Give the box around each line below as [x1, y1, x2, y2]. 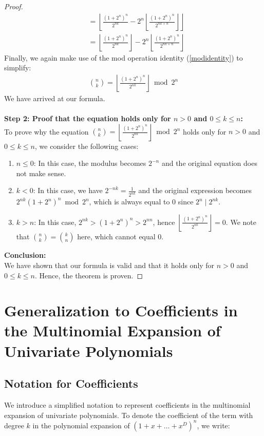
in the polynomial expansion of [32, 420, 130, 430]
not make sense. [16, 167, 66, 178]
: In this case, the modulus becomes [33, 158, 146, 168]
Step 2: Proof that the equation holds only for [4, 113, 171, 124]
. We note [225, 216, 256, 227]
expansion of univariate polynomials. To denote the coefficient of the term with [4, 409, 253, 420]
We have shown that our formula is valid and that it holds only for [4, 259, 215, 270]
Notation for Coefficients [4, 375, 138, 391]
